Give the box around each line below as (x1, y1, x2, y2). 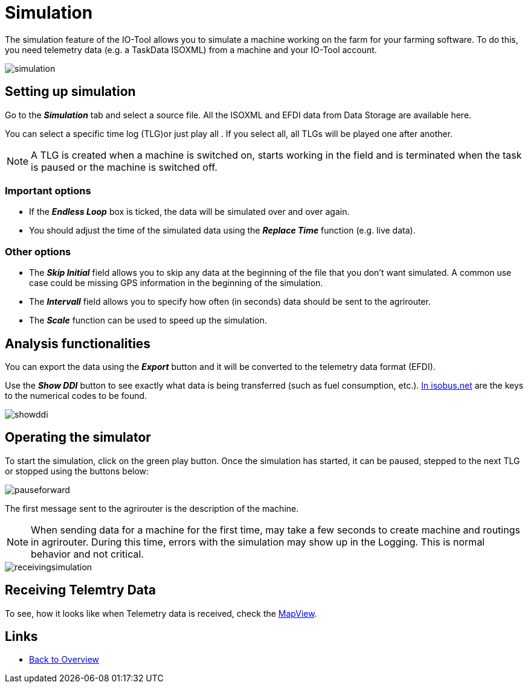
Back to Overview (29, 654, 99, 665)
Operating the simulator (5, 430, 151, 445)
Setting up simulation (5, 84, 136, 100)
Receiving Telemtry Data (5, 582, 156, 598)
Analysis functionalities (5, 336, 151, 351)
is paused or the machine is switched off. (31, 161, 217, 173)
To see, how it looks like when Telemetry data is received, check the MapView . (5, 608, 317, 619)
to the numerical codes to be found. (5, 390, 147, 401)
